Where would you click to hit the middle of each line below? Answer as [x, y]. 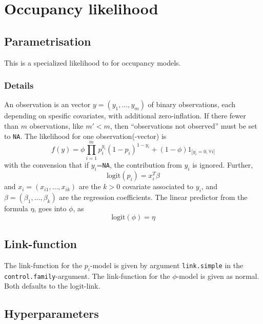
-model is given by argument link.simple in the [167, 265]
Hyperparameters [52, 313]
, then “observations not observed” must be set [184, 125]
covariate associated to [158, 186]
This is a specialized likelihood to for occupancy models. [93, 62]
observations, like [56, 125]
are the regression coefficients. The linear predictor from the [153, 197]
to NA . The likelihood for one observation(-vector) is [85, 136]
